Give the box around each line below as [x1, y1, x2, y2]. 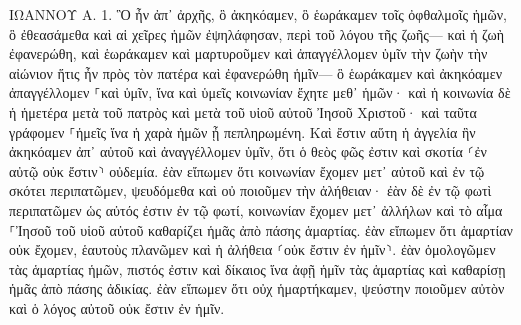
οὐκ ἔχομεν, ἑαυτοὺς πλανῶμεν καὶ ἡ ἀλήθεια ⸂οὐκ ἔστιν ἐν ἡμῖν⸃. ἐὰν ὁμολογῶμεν [9, 239, 496, 260]
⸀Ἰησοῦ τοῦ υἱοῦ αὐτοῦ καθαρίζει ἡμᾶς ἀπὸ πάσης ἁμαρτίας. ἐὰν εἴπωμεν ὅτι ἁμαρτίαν [9, 219, 513, 240]
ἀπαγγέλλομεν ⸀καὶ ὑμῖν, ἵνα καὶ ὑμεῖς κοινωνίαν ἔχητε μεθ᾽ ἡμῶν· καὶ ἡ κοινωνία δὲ [9, 82, 511, 103]
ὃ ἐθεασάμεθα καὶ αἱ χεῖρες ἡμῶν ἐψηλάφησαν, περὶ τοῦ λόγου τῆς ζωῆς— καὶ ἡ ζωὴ [9, 23, 504, 44]
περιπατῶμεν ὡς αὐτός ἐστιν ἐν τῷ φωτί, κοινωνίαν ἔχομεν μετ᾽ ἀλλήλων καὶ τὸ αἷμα [9, 199, 503, 220]
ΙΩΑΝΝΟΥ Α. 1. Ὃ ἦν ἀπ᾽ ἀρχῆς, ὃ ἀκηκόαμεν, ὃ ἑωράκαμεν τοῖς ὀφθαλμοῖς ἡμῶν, [9, 4, 508, 24]
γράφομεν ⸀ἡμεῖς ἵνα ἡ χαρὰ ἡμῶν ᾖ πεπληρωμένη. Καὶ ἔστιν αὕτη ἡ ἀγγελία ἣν [9, 121, 476, 142]
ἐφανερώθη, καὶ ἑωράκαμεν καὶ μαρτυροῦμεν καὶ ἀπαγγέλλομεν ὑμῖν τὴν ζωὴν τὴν [9, 43, 488, 64]
